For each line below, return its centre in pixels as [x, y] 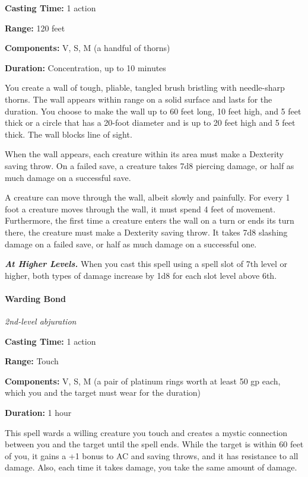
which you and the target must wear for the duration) [103, 392]
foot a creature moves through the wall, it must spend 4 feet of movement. [140, 209]
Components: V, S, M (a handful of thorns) [88, 48]
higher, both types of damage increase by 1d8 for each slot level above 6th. [141, 275]
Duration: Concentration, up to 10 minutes [85, 67]
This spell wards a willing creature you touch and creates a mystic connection [146, 432]
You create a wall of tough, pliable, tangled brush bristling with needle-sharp [145, 88]
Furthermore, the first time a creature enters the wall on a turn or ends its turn [150, 220]
